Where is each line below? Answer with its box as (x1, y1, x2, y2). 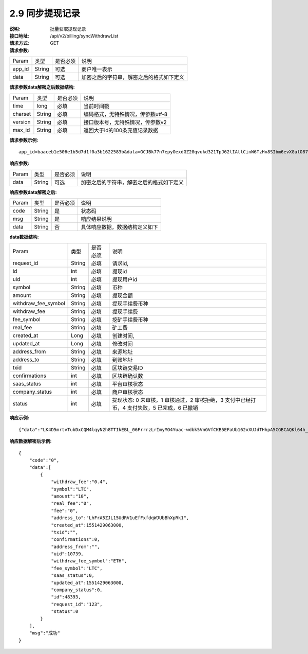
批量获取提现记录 (50, 26, 86, 32)
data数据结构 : (9, 234, 39, 240)
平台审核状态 (112, 381, 143, 388)
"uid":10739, (51, 551, 84, 557)
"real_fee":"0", (51, 501, 92, 506)
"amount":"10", (51, 493, 89, 499)
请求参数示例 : (9, 137, 38, 143)
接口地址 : (9, 32, 29, 39)
